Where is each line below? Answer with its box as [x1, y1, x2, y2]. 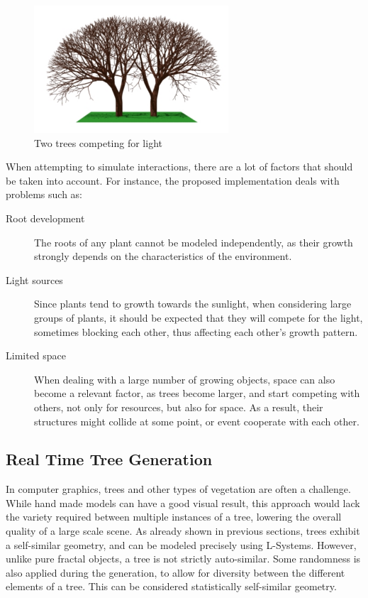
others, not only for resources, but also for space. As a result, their [34, 399, 323, 414]
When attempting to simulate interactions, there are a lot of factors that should [6, 159, 353, 174]
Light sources [6, 272, 63, 287]
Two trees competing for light [34, 135, 162, 150]
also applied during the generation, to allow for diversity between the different [6, 565, 345, 580]
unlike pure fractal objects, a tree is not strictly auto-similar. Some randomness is [6, 551, 361, 566]
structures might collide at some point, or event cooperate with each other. [34, 413, 359, 428]
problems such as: [6, 187, 82, 202]
